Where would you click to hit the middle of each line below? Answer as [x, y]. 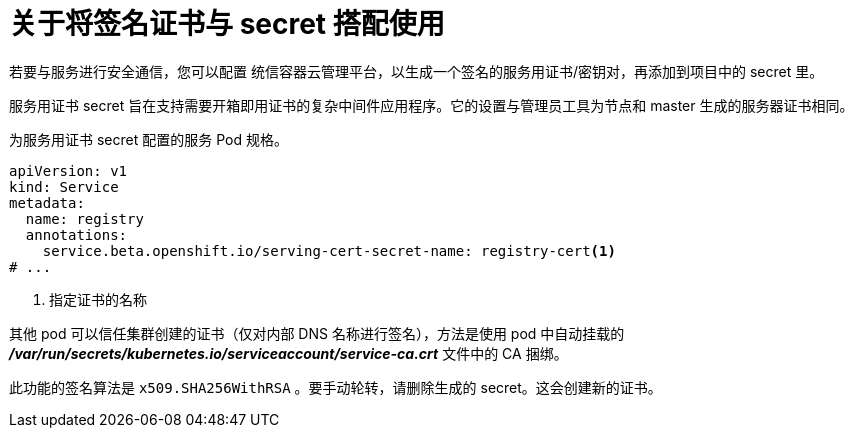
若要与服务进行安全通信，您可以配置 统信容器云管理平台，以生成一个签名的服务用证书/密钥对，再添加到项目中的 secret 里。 [416, 71]
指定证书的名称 [98, 299]
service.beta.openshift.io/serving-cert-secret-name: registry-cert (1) [329, 250]
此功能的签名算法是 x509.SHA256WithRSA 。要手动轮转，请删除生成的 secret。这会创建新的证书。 [335, 387]
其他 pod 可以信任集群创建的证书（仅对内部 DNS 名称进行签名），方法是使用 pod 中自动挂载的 [317, 333]
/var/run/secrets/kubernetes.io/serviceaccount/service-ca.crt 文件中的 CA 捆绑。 [288, 353]
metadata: [47, 202]
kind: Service [64, 186]
